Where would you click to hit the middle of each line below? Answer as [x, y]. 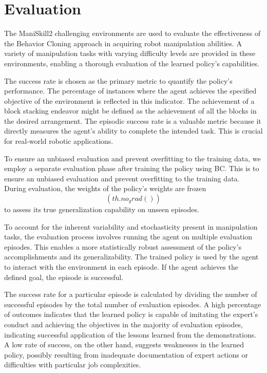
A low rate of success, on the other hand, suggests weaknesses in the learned [124, 344]
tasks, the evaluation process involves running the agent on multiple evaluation [128, 237]
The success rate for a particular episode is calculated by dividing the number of [131, 294]
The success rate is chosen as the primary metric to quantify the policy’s [118, 80]
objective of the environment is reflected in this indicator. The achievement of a [129, 100]
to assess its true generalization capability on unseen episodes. [102, 209]
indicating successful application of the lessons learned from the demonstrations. [130, 334]
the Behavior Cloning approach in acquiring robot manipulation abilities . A [123, 43]
